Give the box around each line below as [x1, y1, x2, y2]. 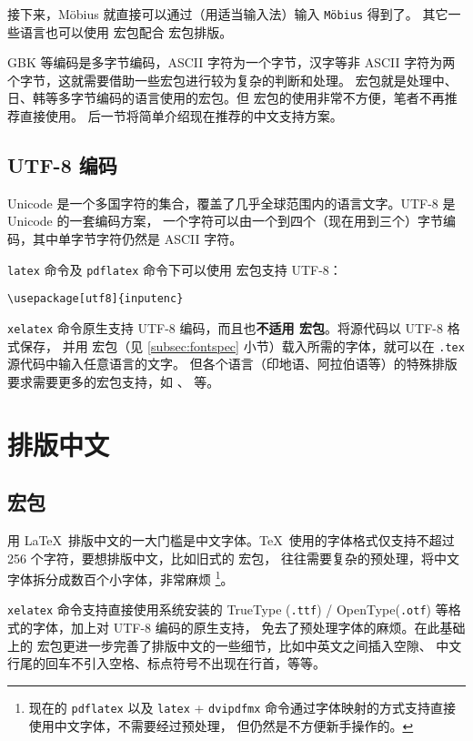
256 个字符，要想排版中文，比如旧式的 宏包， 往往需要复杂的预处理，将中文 [7, 548, 459, 567]
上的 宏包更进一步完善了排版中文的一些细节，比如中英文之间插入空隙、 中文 [7, 635, 462, 655]
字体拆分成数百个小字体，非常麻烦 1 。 [7, 567, 234, 588]
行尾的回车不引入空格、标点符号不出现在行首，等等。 [7, 654, 326, 673]
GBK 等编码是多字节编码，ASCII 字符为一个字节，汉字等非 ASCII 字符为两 [7, 53, 456, 72]
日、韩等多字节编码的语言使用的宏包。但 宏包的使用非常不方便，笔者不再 [7, 88, 445, 107]
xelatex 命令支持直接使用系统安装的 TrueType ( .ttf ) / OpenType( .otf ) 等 [7, 600, 448, 619]
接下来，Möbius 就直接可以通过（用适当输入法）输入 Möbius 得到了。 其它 [7, 5, 448, 23]
